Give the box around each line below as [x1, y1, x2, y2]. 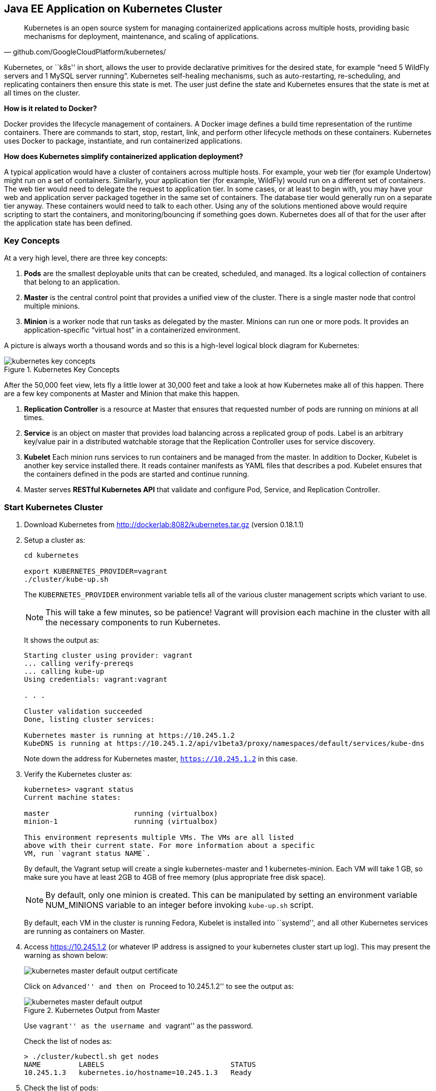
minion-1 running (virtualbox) [24, 817, 218, 825]
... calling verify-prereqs [24, 659, 134, 667]
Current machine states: [24, 793, 121, 801]
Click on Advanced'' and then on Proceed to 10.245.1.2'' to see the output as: [24, 981, 294, 990]
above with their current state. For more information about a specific [24, 841, 315, 849]
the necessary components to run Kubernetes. [45, 617, 220, 627]
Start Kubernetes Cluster [4, 502, 103, 512]
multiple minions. [24, 302, 80, 311]
